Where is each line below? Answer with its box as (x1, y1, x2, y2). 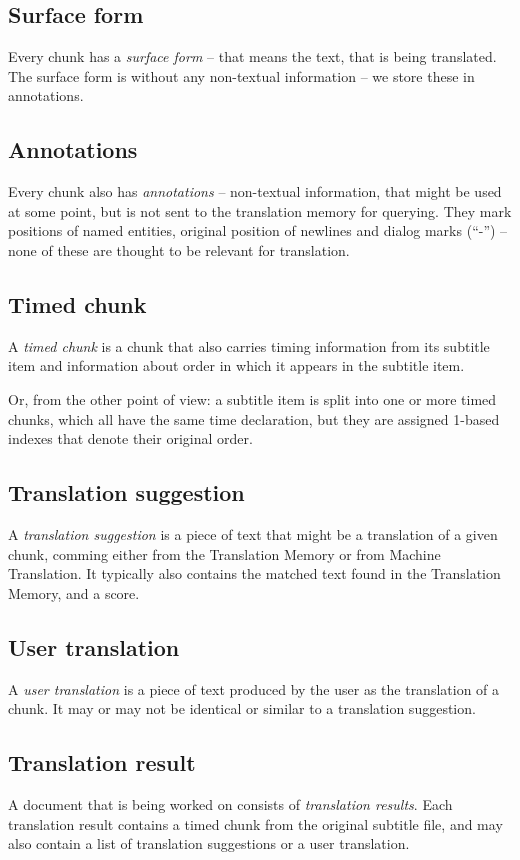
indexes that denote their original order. (8, 428, 253, 449)
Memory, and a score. (8, 582, 140, 603)
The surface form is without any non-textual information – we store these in (8, 65, 475, 86)
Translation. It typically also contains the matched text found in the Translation (8, 563, 501, 584)
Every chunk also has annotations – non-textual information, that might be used (8, 181, 502, 202)
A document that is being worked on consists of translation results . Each (8, 793, 453, 814)
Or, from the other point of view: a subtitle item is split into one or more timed (8, 388, 497, 409)
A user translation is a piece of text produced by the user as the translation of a (8, 678, 500, 699)
